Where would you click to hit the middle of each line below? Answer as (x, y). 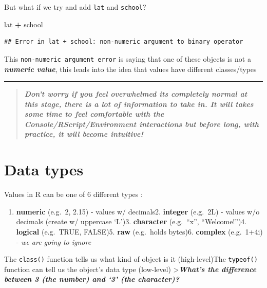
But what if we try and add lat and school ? (75, 7)
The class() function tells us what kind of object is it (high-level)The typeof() (131, 259)
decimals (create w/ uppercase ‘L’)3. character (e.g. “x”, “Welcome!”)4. (131, 221)
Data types (44, 169)
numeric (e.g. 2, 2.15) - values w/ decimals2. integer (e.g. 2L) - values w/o (138, 211)
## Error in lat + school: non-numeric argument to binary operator (124, 42)
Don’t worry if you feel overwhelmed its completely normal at (136, 94)
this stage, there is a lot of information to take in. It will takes (139, 104)
